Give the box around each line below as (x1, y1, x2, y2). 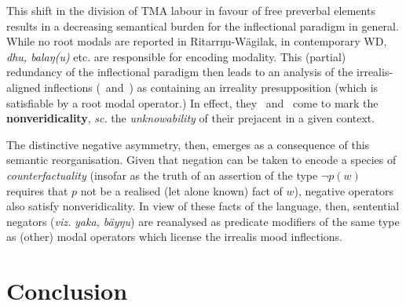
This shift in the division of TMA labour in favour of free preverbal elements (6, 2, 375, 18)
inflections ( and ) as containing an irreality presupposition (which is (44, 78, 379, 95)
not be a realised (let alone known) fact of (80, 182, 283, 199)
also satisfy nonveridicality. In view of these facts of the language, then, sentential (6, 198, 400, 214)
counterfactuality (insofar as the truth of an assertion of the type (6, 166, 318, 183)
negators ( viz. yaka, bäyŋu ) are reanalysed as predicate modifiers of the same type (6, 213, 400, 229)
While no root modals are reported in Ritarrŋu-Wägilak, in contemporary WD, (6, 33, 387, 49)
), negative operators (294, 182, 394, 199)
